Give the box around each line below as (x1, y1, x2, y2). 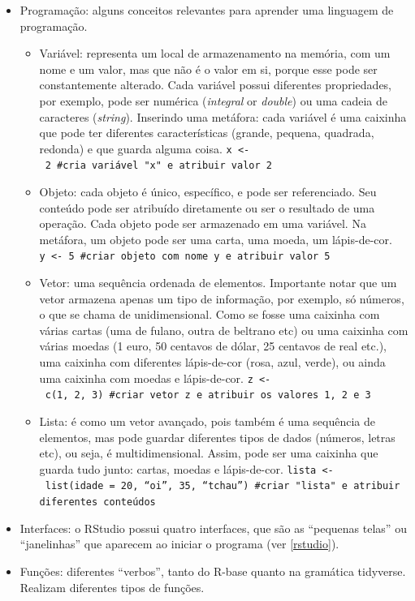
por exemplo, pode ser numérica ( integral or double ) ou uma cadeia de (39, 92, 387, 109)
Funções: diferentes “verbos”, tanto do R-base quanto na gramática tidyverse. (19, 562, 406, 579)
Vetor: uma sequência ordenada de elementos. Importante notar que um (39, 274, 397, 291)
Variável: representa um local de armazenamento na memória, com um (39, 45, 391, 62)
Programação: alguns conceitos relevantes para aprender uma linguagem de (19, 2, 394, 18)
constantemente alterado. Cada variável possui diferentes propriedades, (39, 76, 392, 93)
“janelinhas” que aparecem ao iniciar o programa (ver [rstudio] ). (19, 535, 339, 552)
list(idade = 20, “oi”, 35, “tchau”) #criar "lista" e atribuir (45, 480, 400, 492)
